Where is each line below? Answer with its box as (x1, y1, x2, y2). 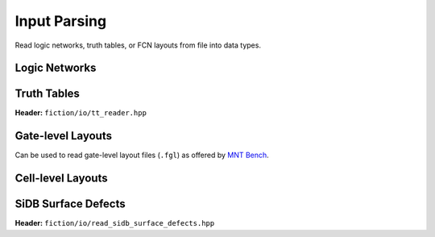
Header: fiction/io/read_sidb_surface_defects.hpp (14, 218, 215, 228)
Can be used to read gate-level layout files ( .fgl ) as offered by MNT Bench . (14, 150, 269, 160)
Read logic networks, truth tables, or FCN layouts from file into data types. (14, 40, 262, 50)
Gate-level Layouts (14, 129, 113, 143)
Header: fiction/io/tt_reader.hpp (14, 108, 147, 118)
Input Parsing (14, 12, 107, 30)
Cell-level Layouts (14, 172, 108, 185)
